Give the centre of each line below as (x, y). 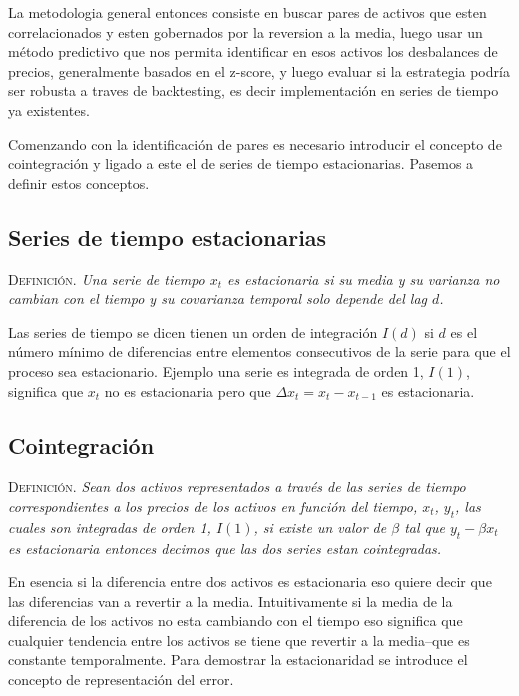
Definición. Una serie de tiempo (106, 278)
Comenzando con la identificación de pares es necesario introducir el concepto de (255, 143)
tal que (424, 526)
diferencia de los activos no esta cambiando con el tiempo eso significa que (235, 620)
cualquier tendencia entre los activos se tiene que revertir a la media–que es (239, 639)
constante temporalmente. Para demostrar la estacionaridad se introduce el (238, 659)
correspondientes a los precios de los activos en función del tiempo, (213, 505)
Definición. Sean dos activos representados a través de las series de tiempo (237, 486)
